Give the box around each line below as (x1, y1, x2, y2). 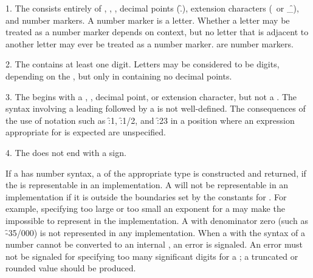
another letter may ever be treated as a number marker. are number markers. (5, 37, 294, 50)
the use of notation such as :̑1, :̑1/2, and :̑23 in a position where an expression (5, 114, 295, 126)
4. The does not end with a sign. (5, 146, 126, 158)
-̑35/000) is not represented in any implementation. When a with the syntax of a (5, 226, 306, 239)
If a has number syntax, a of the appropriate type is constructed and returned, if (5, 166, 306, 179)
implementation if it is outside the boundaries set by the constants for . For (5, 190, 287, 203)
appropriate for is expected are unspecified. (5, 126, 166, 138)
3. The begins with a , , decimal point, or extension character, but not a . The (5, 90, 297, 103)
